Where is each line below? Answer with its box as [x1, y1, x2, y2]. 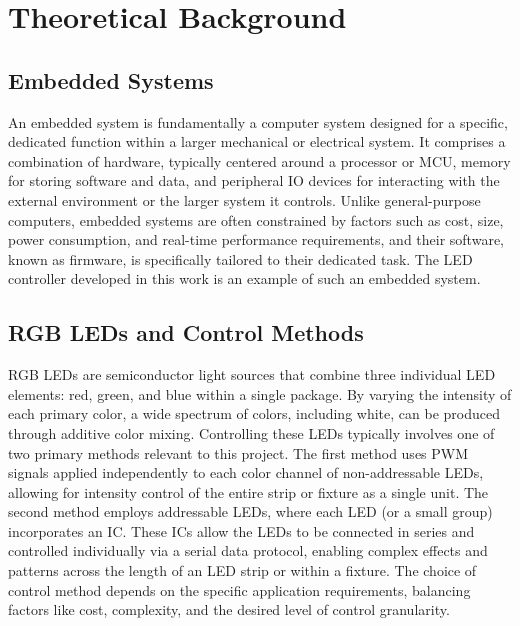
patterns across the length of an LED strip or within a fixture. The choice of [8, 560, 477, 581]
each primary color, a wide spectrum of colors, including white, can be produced [8, 403, 500, 424]
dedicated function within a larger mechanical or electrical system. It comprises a [8, 131, 506, 152]
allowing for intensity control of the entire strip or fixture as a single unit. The [8, 481, 489, 502]
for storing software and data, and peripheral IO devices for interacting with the [8, 170, 500, 191]
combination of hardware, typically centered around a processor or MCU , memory [8, 150, 511, 171]
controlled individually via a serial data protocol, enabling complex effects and [8, 540, 488, 561]
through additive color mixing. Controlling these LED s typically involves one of [8, 422, 495, 443]
